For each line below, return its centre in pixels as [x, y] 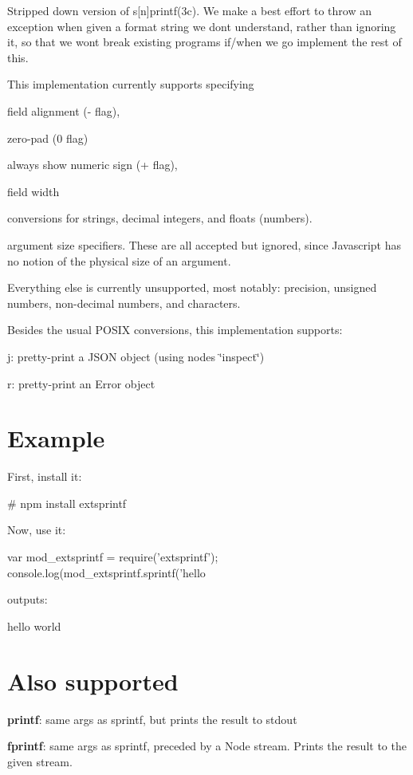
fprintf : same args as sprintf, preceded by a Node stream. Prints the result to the [207, 746]
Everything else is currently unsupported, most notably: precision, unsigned [192, 287]
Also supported [93, 681]
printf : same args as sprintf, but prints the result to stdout [152, 719]
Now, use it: [37, 530]
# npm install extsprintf [67, 503]
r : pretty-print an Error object [81, 383]
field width [33, 191]
